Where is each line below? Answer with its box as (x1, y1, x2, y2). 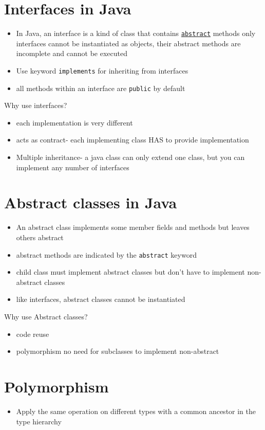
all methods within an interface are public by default (16, 82, 185, 93)
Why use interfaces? (4, 100, 67, 111)
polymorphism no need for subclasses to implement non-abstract (16, 346, 219, 356)
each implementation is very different (16, 117, 133, 128)
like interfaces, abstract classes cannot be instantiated (16, 294, 185, 304)
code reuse (16, 328, 49, 339)
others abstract (16, 231, 64, 242)
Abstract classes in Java (4, 192, 177, 213)
